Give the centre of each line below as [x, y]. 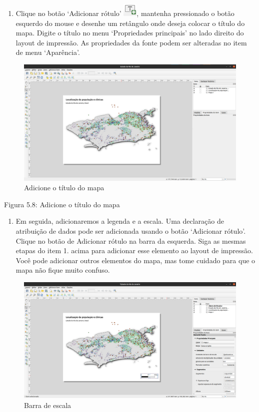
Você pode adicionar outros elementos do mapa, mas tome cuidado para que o [135, 260]
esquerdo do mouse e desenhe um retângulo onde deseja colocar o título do [130, 23]
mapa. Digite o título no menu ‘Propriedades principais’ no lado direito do [130, 33]
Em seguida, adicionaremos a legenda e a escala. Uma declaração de [120, 221]
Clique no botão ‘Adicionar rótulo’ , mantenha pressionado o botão [125, 13]
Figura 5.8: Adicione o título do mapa [62, 204]
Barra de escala [48, 405]
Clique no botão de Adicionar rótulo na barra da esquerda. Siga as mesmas [131, 240]
